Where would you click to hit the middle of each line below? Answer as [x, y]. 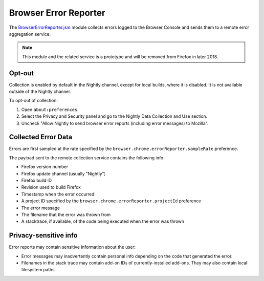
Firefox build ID [37, 180]
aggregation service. [30, 34]
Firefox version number [45, 167]
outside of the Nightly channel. [40, 92]
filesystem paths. [39, 270]
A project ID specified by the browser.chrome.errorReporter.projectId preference [111, 201]
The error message [41, 208]
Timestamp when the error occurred [58, 194]
